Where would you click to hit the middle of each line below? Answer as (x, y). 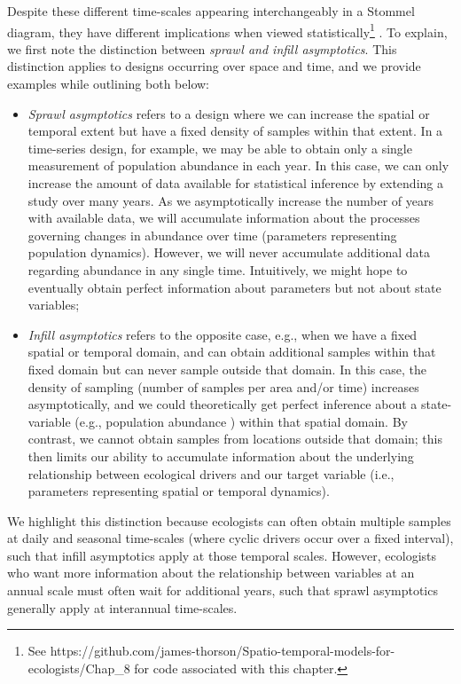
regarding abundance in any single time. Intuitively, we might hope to (218, 269)
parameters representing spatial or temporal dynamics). (179, 491)
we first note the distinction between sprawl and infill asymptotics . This (202, 48)
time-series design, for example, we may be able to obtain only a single (220, 148)
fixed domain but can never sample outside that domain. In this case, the (227, 369)
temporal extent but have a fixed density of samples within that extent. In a (235, 131)
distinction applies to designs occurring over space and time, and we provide (214, 66)
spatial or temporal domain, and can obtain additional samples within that (232, 352)
